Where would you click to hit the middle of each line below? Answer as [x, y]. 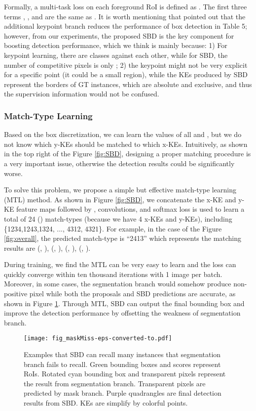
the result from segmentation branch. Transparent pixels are [115, 383]
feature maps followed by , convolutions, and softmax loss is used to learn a [130, 209]
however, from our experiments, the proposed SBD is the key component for [119, 35]
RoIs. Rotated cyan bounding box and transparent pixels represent [125, 374]
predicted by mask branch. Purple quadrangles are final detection [123, 393]
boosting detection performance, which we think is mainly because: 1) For [116, 45]
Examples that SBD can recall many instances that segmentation [122, 354]
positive [16, 294]
